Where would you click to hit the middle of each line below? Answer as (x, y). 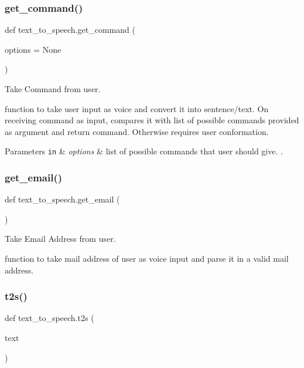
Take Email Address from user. (60, 239)
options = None (33, 49)
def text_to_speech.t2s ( (49, 318)
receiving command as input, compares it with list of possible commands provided (152, 120)
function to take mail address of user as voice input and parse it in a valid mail (147, 259)
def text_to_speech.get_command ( (70, 30)
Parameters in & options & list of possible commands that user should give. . (144, 151)
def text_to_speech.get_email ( (62, 199)
